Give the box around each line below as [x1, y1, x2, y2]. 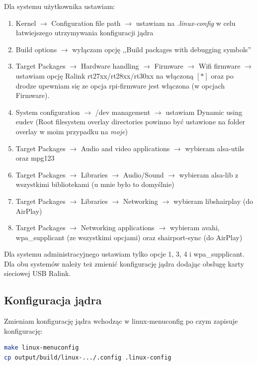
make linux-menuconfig [4, 344, 79, 352]
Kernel [15, 17, 36, 28]
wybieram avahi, [170, 222, 220, 233]
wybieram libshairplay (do [173, 195, 253, 206]
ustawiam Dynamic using [166, 106, 243, 117]
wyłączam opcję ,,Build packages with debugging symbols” [72, 44, 251, 54]
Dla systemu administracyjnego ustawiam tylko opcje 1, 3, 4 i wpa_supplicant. [4, 249, 245, 259]
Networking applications [81, 222, 155, 233]
